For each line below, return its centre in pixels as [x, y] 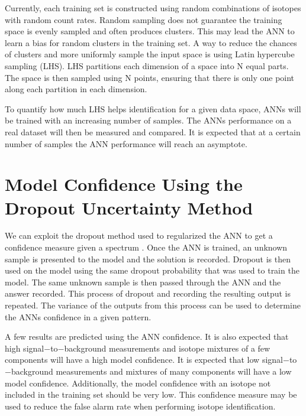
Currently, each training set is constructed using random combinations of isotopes [153, 8]
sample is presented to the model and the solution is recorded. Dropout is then [148, 259]
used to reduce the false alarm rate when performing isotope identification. [140, 406]
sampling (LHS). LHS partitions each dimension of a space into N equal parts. [147, 65]
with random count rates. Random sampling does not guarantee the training [144, 19]
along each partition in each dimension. [76, 89]
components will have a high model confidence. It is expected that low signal [144, 360]
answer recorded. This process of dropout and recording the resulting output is [148, 293]
